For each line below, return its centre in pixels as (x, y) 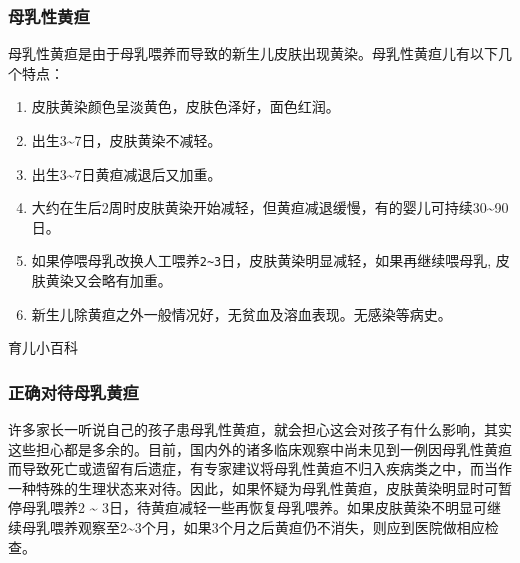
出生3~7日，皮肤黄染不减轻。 (126, 140)
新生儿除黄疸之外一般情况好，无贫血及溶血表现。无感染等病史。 (241, 313)
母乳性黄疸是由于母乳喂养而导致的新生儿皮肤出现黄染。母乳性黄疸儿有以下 (253, 53)
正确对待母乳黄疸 (73, 391)
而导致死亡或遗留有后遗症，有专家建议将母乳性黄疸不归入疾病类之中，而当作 (260, 468)
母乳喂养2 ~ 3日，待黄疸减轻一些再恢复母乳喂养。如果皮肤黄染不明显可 (254, 507)
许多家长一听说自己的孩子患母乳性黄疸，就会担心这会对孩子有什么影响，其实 (260, 429)
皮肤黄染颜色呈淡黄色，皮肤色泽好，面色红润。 (185, 106)
